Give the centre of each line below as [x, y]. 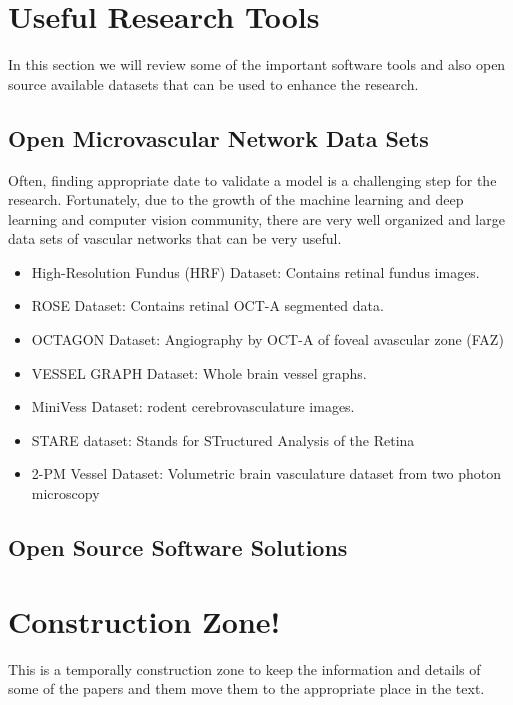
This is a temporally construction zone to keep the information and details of [244, 668]
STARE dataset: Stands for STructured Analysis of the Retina [223, 439]
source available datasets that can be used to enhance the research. [213, 83]
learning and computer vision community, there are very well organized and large [256, 218]
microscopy [65, 493]
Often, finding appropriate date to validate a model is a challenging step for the [252, 179]
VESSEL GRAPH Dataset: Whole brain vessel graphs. [199, 372]
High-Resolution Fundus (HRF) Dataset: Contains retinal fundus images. [255, 271]
